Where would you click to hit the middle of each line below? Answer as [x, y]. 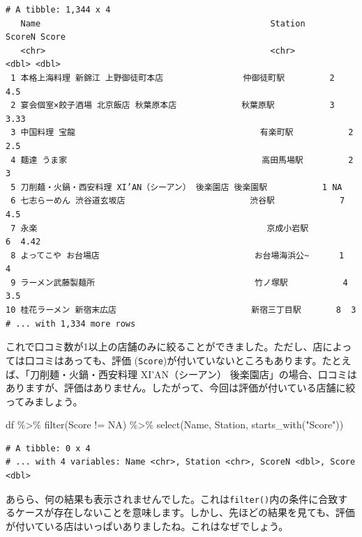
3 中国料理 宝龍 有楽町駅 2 [182, 133]
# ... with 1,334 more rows [71, 324]
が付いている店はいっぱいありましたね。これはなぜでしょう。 [147, 526]
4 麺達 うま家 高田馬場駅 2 [182, 160]
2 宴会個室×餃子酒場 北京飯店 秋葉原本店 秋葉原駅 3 [173, 106]
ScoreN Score [36, 37]
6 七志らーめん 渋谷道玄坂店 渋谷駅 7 [178, 201]
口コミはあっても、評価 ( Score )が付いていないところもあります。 [173, 360]
